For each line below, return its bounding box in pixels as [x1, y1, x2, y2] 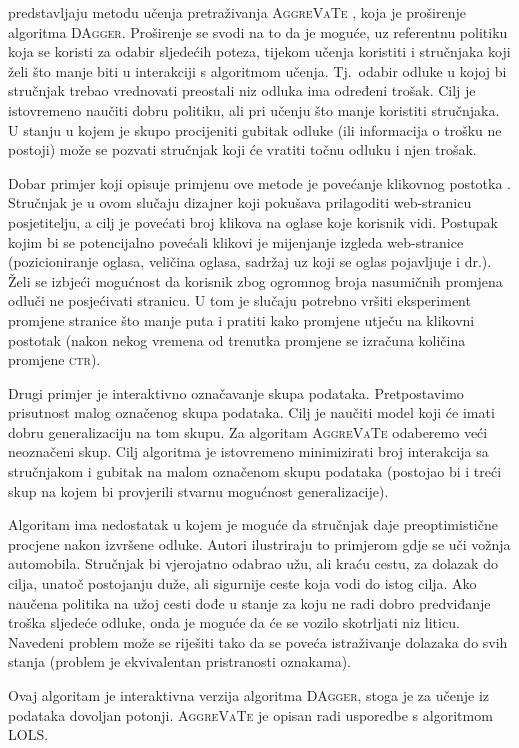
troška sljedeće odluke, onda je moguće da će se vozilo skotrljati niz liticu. [8, 612, 460, 633]
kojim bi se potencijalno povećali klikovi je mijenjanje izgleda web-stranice [8, 231, 464, 252]
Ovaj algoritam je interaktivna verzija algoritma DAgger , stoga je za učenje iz [8, 685, 490, 705]
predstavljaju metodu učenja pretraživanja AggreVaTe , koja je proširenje [8, 2, 466, 22]
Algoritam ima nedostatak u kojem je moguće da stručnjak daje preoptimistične [8, 514, 498, 535]
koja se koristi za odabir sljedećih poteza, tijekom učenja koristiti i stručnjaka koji [8, 41, 511, 62]
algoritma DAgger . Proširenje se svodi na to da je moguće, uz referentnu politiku [8, 21, 508, 42]
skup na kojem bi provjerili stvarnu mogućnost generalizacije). [8, 480, 389, 501]
